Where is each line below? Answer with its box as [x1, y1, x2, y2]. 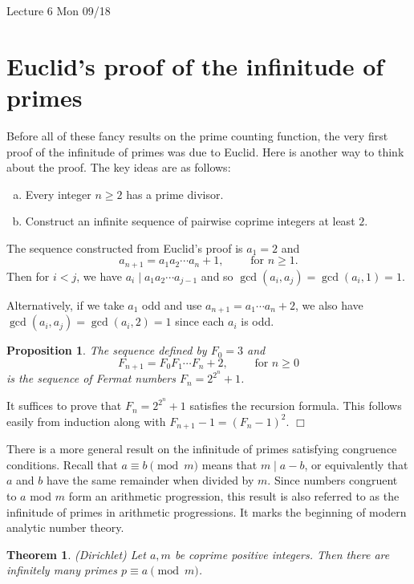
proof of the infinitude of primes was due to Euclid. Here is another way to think [6, 143, 404, 160]
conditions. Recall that [6, 456, 118, 472]
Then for [6, 267, 50, 284]
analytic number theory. [6, 519, 124, 536]
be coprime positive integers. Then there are [174, 545, 390, 562]
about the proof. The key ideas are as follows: [6, 159, 231, 176]
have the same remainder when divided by [46, 472, 254, 489]
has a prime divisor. [126, 185, 224, 202]
